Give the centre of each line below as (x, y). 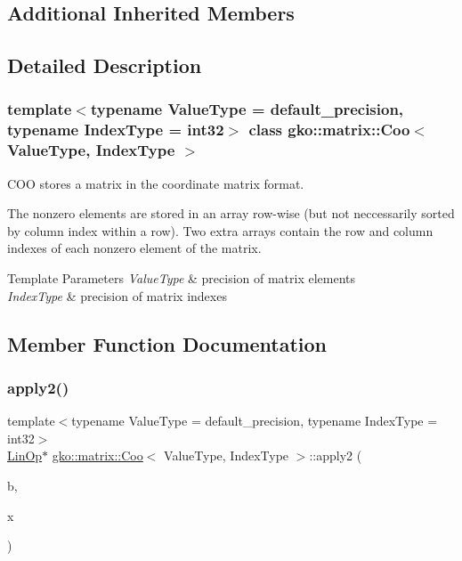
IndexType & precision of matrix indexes (117, 295)
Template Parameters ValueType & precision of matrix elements (182, 278)
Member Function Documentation (167, 343)
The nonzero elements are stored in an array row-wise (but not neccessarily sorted (231, 213)
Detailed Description (105, 65)
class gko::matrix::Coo (329, 130)
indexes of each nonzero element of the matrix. (134, 248)
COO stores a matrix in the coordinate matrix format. (156, 183)
